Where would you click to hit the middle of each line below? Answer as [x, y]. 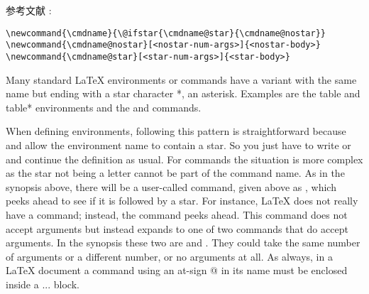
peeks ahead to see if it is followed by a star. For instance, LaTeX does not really [182, 201]
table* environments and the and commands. [104, 107]
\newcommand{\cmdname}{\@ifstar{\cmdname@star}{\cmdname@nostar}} [166, 33]
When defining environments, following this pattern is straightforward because [176, 131]
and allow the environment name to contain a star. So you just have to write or [178, 145]
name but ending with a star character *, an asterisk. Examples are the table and [183, 93]
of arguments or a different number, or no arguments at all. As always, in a [169, 256]
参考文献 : [29, 10]
